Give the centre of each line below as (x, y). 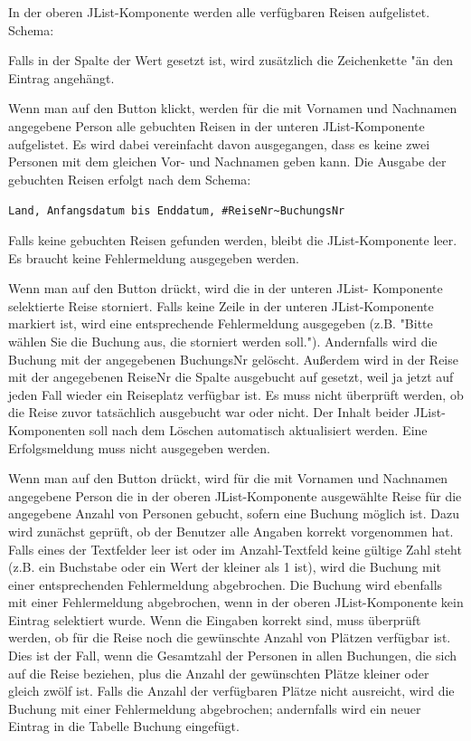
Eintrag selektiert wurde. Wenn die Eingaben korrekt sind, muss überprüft (215, 619)
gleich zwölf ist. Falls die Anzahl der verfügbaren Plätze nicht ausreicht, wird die (231, 691)
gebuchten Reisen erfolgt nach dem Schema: (130, 179)
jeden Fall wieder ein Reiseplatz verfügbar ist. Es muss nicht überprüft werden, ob (236, 394)
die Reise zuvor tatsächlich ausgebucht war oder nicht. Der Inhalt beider (209, 412)
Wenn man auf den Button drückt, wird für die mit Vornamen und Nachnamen (228, 478)
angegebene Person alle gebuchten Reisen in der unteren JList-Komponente (217, 125)
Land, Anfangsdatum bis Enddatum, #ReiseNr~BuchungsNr (177, 211)
